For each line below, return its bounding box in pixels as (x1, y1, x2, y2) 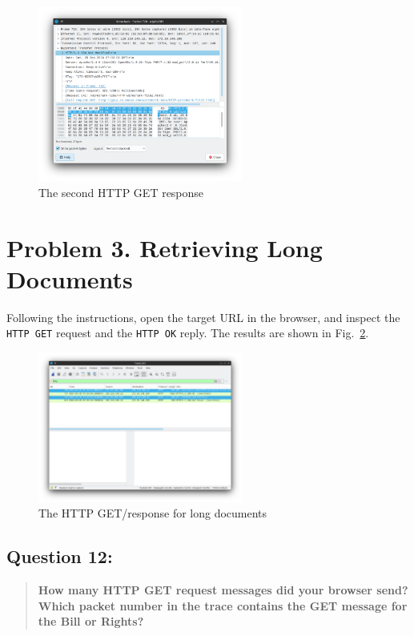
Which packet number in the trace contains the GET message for (38, 597, 408, 614)
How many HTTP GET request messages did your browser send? (38, 581, 408, 598)
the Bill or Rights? (38, 613, 144, 630)
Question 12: (6, 544, 113, 569)
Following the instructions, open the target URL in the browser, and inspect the (6, 308, 400, 325)
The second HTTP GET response (38, 183, 204, 200)
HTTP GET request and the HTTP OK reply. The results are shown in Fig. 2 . (6, 324, 369, 341)
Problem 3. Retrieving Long (6, 231, 323, 264)
